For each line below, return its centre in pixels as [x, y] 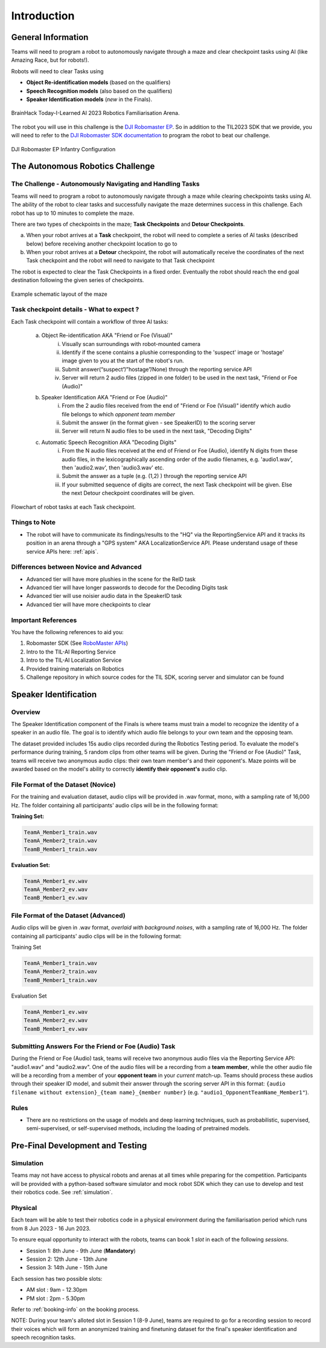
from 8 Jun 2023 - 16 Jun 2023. [51, 1228]
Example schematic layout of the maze [59, 294]
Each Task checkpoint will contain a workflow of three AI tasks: [90, 321]
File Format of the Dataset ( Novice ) [63, 785]
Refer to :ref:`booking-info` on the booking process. [75, 1309]
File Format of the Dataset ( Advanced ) [69, 915]
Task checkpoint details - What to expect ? [75, 310]
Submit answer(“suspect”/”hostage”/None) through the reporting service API [157, 369]
